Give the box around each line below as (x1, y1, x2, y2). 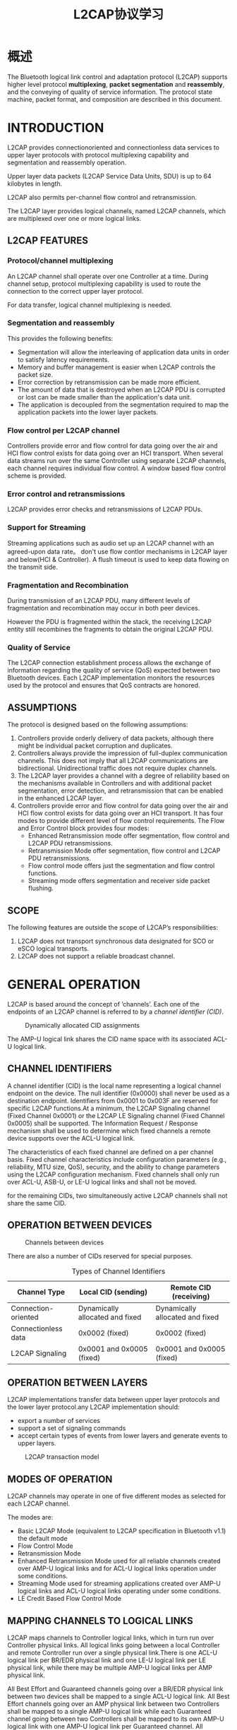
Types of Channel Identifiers (71, 1266, 166, 1276)
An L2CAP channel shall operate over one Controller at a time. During (7, 272, 209, 280)
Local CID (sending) (79, 1287, 148, 1297)
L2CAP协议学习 (73, 6, 164, 23)
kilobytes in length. (7, 179, 63, 188)
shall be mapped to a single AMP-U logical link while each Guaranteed (7, 1707, 212, 1715)
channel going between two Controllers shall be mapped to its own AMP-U (7, 1714, 224, 1723)
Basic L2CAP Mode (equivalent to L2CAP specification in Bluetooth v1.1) (17, 1527, 226, 1535)
